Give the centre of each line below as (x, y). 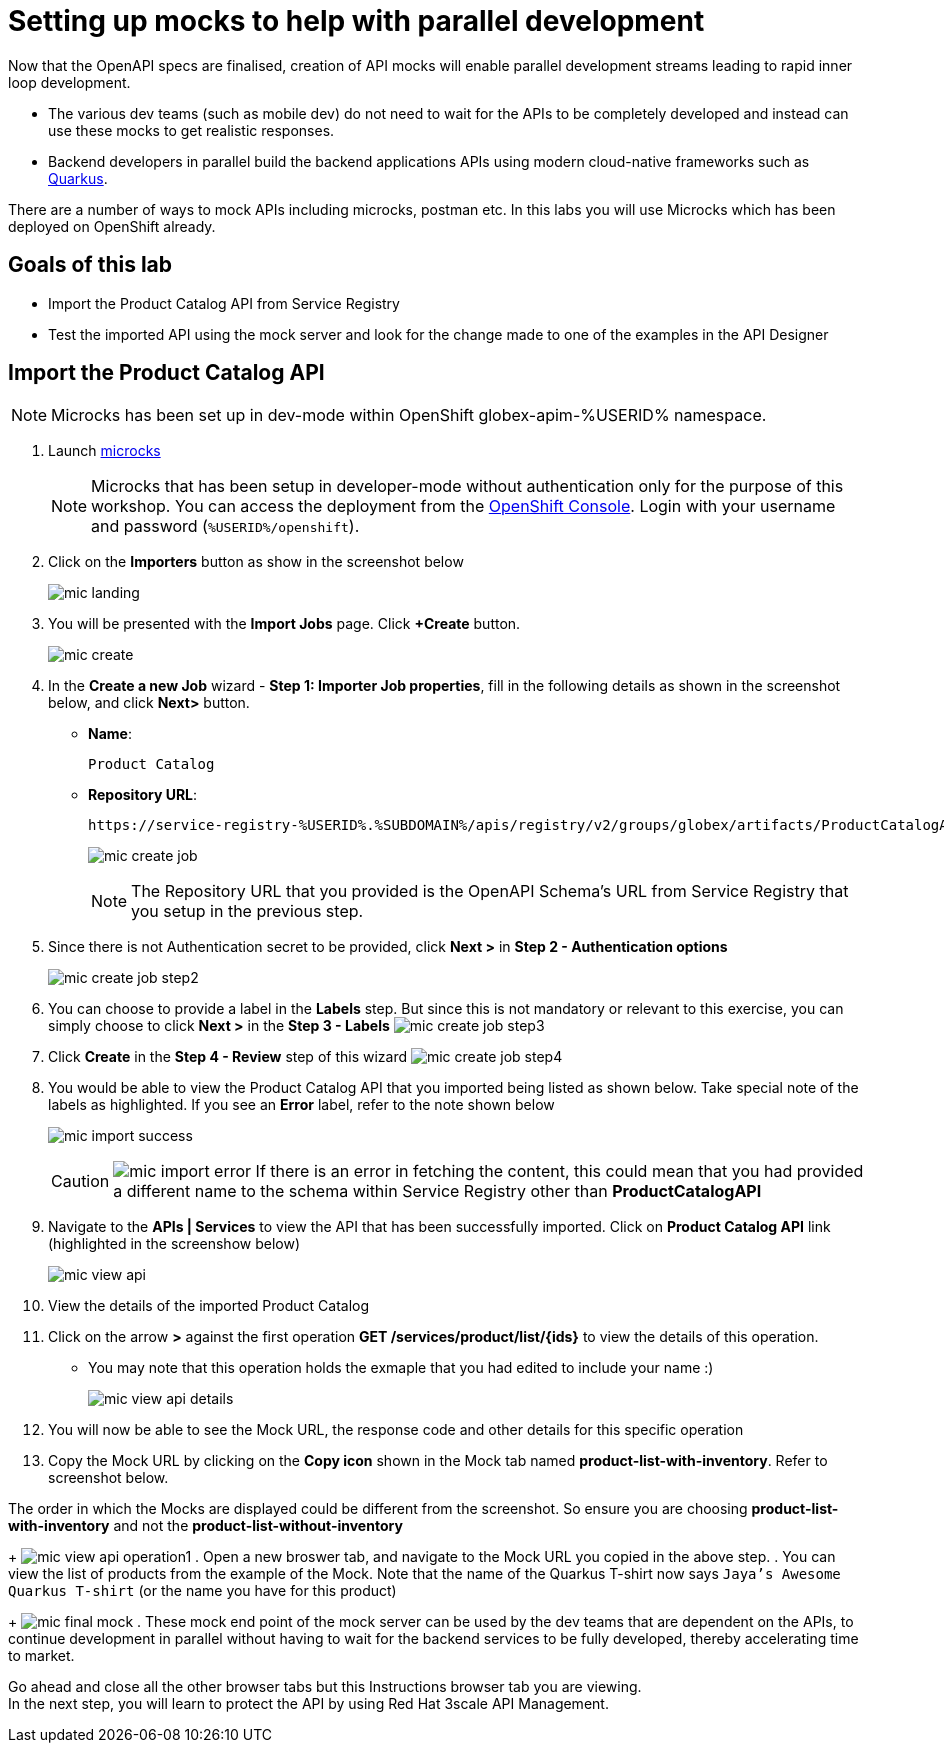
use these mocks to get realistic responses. (191, 130)
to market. (41, 1656)
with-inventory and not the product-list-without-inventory (205, 1526)
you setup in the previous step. (247, 911)
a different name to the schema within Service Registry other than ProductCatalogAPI (437, 1191)
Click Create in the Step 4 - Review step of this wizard (228, 1057)
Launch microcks (104, 451)
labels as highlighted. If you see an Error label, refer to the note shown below (301, 1105)
